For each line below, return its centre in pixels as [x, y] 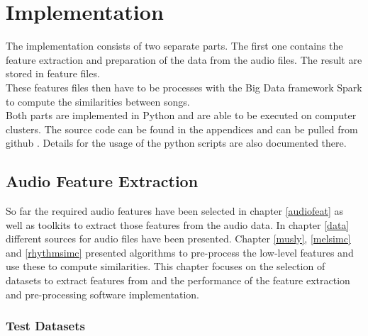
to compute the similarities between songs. [98, 101]
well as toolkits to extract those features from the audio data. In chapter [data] [178, 224]
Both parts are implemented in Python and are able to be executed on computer [181, 115]
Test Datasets [45, 326]
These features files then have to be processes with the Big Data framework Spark [184, 87]
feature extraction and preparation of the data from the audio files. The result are [184, 59]
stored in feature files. [53, 73]
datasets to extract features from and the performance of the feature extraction [178, 280]
